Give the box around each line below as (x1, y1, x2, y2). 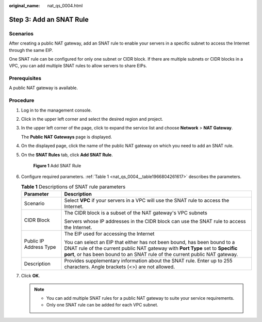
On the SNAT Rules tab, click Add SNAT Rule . (21, 152, 113, 158)
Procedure (9, 97, 34, 104)
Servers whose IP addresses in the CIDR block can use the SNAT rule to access (64, 218, 246, 225)
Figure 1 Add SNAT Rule (33, 162, 82, 168)
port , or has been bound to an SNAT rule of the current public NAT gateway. (64, 251, 238, 258)
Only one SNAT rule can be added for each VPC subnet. (46, 302, 159, 308)
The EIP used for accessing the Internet (64, 230, 155, 237)
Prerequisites (9, 75, 41, 82)
